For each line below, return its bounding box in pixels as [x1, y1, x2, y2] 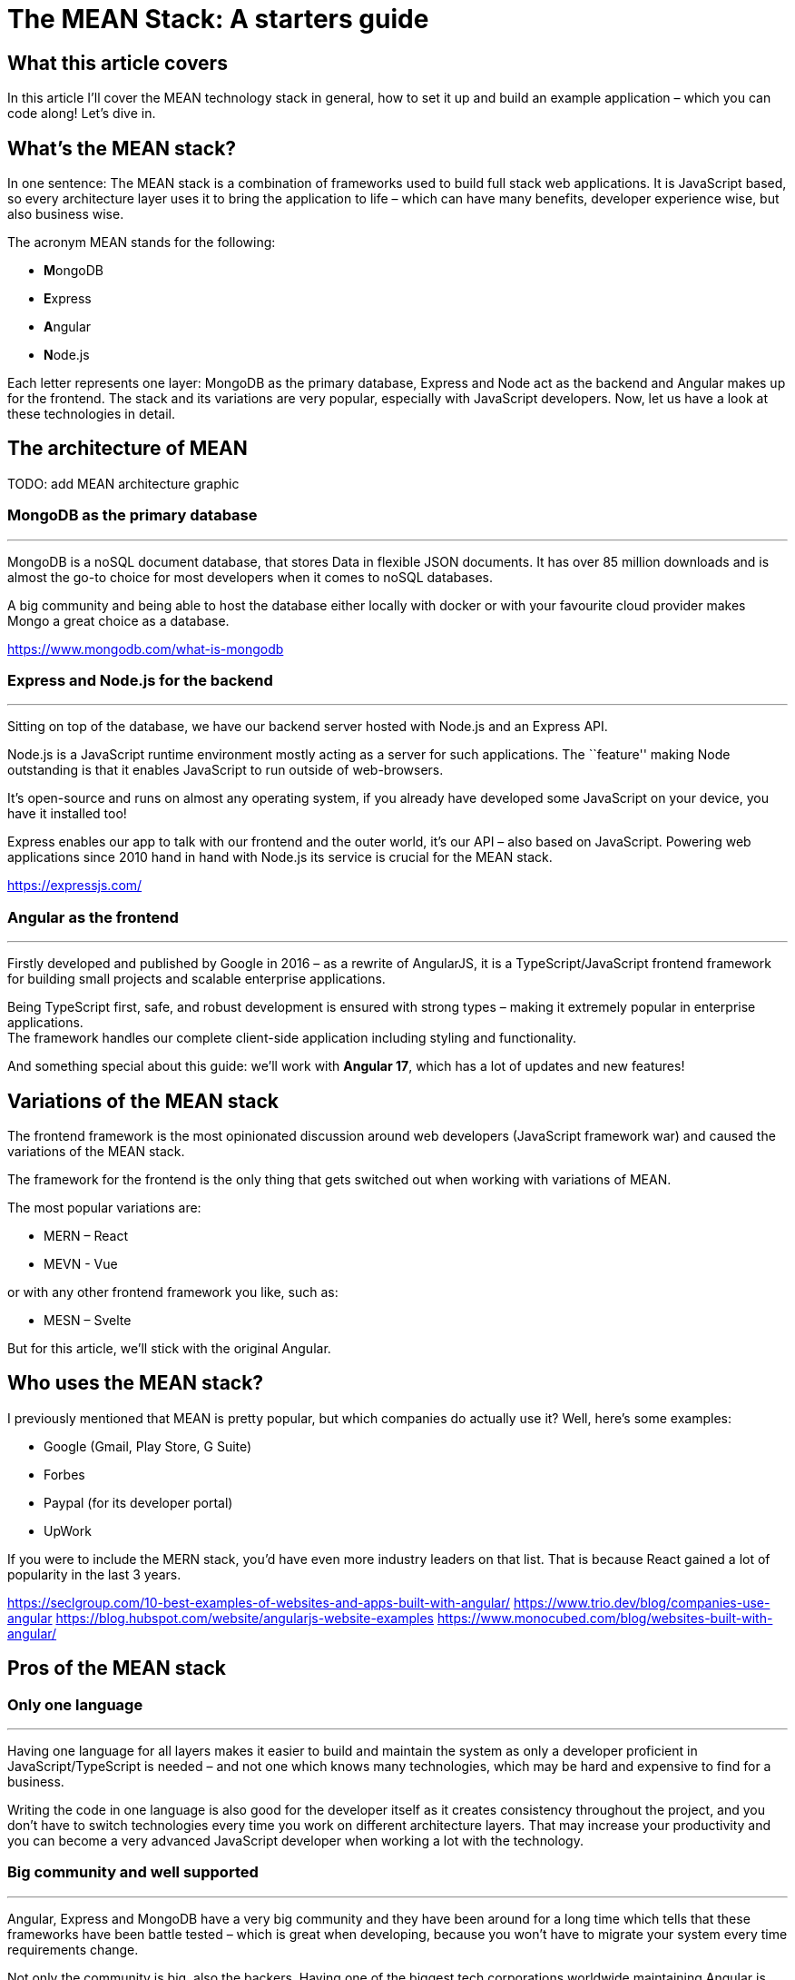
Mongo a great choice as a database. [7, 612, 230, 629]
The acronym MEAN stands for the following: [7, 234, 276, 251]
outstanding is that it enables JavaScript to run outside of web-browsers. [7, 762, 444, 778]
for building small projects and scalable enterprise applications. [7, 971, 386, 987]
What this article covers [7, 51, 228, 74]
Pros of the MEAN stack [7, 1657, 227, 1680]
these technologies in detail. [7, 406, 175, 422]
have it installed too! [7, 806, 127, 822]
